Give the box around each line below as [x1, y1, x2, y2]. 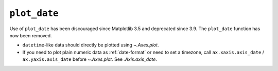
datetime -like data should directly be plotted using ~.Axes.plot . [22, 42, 159, 48]
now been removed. [9, 32, 52, 38]
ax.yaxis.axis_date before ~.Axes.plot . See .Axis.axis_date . [22, 56, 157, 62]
